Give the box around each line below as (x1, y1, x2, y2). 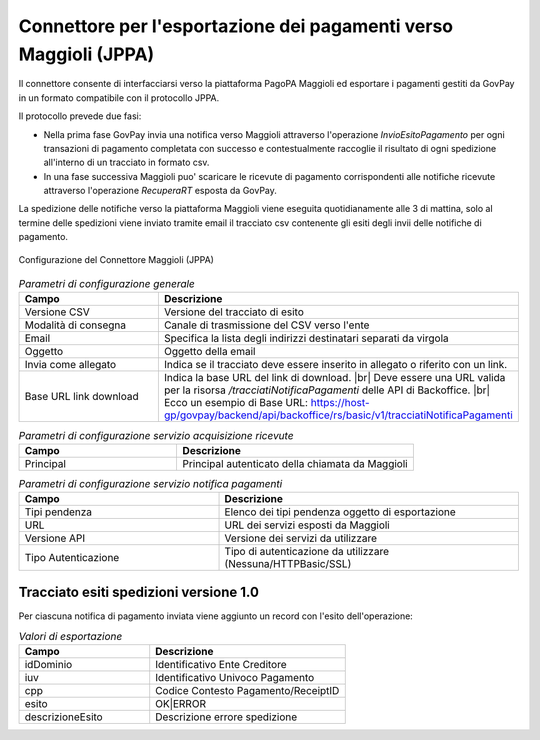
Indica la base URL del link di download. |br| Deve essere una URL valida (163, 371, 506, 385)
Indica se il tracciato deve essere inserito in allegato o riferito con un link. (163, 358, 508, 372)
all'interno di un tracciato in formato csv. (43, 156, 210, 169)
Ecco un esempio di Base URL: (163, 396, 309, 410)
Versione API (24, 531, 86, 545)
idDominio (24, 658, 73, 672)
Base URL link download (24, 390, 139, 404)
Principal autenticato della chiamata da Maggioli (182, 456, 409, 470)
